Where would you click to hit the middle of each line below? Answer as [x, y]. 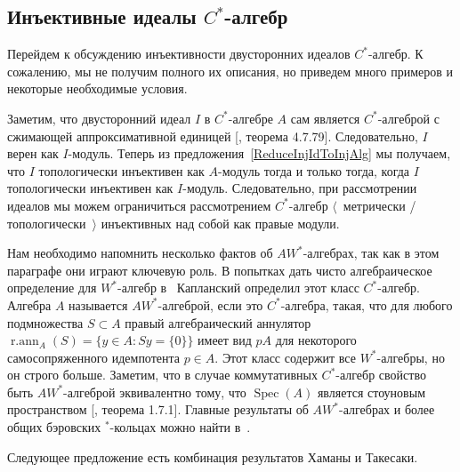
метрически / [379, 205]
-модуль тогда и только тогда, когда [314, 170]
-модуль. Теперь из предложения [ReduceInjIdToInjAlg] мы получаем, [259, 153]
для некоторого [316, 340]
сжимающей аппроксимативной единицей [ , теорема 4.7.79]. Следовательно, [213, 136]
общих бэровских [54, 427]
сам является [325, 118]
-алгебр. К [395, 54]
